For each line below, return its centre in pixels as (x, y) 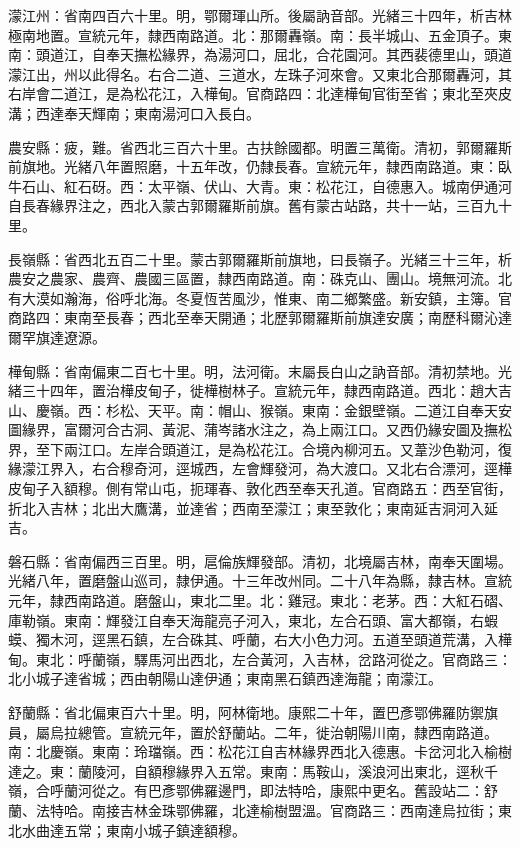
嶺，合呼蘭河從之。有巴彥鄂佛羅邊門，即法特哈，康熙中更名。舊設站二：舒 (253, 790)
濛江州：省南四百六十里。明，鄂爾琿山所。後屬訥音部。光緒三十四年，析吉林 (260, 15)
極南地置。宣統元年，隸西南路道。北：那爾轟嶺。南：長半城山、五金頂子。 (253, 34)
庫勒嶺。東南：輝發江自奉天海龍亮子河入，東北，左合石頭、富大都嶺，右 (246, 619)
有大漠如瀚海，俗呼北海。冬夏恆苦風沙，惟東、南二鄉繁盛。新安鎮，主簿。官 (260, 297)
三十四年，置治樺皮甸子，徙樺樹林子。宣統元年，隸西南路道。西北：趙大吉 (266, 390)
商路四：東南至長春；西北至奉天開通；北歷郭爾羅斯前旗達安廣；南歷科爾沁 (253, 317)
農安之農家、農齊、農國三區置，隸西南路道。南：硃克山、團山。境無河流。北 (260, 278)
